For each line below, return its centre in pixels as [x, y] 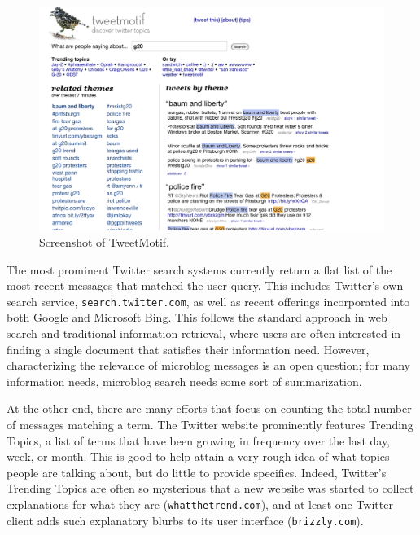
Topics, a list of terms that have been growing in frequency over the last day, [199, 440]
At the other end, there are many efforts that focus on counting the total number [209, 408]
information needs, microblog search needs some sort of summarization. [184, 381]
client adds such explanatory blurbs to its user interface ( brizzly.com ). [185, 520]
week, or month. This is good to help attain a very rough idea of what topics [198, 456]
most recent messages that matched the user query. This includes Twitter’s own [205, 285]
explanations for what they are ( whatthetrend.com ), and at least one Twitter [200, 504]
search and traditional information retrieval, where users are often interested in [204, 333]
